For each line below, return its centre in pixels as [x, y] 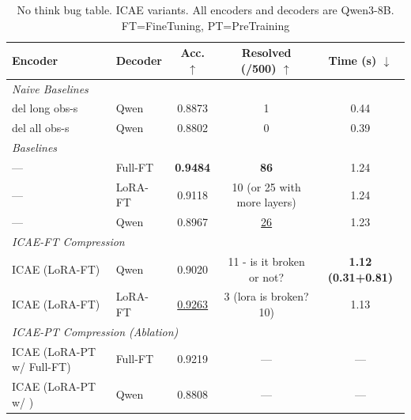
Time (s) [353, 60]
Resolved [266, 53]
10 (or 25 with [266, 186]
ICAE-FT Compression [68, 242]
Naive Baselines [50, 88]
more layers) [266, 202]
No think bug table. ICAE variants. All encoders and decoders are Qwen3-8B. [205, 9]
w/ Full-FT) [41, 367]
